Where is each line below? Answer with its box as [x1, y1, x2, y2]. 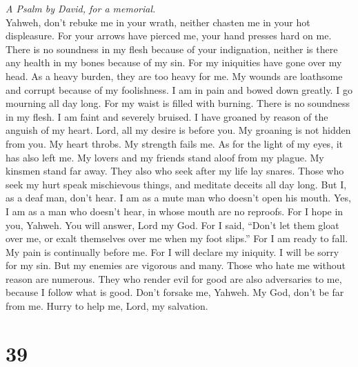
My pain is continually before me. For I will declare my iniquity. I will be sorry [6, 244, 339, 259]
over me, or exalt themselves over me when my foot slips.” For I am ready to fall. [6, 231, 348, 246]
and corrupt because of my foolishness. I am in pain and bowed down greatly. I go [6, 82, 352, 97]
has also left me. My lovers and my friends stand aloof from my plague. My [6, 150, 324, 164]
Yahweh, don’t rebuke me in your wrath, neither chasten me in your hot [6, 14, 310, 29]
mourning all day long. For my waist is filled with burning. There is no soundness [6, 96, 350, 110]
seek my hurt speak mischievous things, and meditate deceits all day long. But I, [6, 177, 347, 191]
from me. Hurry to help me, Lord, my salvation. [6, 299, 208, 313]
